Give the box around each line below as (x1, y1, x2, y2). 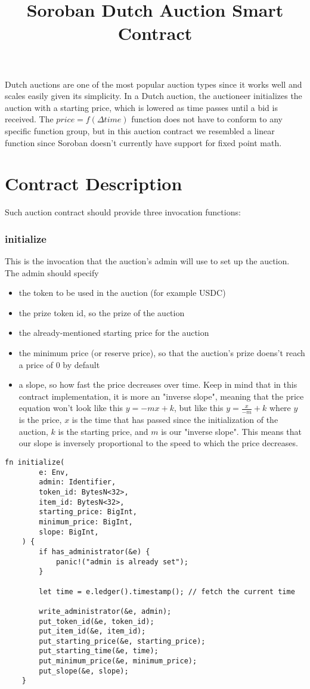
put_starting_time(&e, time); (39, 647, 159, 656)
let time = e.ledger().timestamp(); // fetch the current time (39, 587, 295, 596)
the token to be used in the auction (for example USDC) (18, 286, 226, 299)
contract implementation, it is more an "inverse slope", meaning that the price (18, 390, 304, 402)
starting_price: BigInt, (39, 508, 137, 517)
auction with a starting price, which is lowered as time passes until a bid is (5, 101, 278, 113)
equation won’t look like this (18, 401, 123, 414)
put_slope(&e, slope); (39, 666, 129, 675)
